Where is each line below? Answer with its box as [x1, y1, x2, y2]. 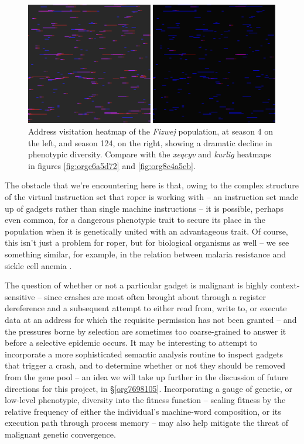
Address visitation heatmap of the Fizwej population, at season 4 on [28, 125, 274, 137]
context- [270, 279, 300, 291]
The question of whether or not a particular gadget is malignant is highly [5, 279, 268, 291]
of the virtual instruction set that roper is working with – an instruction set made [5, 191, 299, 203]
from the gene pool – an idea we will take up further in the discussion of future [5, 370, 289, 383]
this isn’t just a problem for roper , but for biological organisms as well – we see [5, 236, 289, 249]
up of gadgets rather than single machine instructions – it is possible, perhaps [5, 202, 284, 214]
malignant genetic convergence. [5, 428, 116, 440]
